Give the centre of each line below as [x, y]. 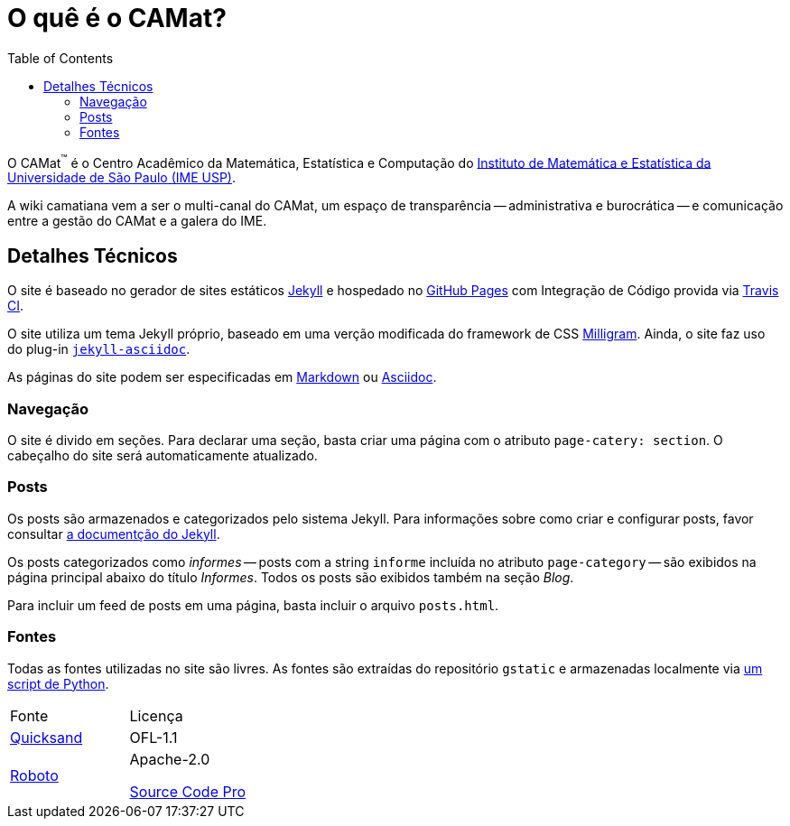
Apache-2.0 [170, 759]
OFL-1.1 [153, 737]
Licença [156, 715]
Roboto [34, 775]
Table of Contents [60, 58]
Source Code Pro [188, 791]
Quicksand [46, 737]
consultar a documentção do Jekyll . [114, 534]
